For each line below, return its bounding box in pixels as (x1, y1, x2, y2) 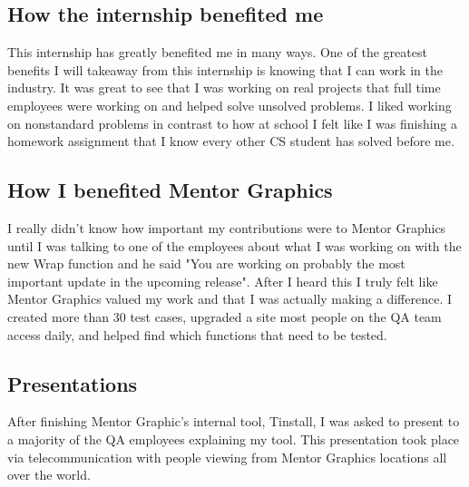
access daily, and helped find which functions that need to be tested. (7, 325, 387, 344)
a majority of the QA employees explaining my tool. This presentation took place (7, 429, 460, 448)
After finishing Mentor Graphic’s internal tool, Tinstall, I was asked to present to (7, 412, 460, 431)
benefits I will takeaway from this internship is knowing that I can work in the (7, 60, 443, 79)
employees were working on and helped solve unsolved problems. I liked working (7, 95, 452, 114)
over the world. (7, 465, 91, 484)
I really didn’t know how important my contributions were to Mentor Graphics (7, 218, 446, 237)
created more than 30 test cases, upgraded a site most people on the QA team (7, 307, 442, 326)
